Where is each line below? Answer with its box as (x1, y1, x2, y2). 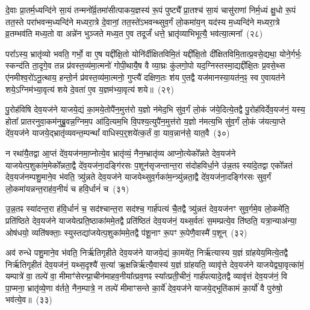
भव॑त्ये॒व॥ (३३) (5, 293, 52, 306)
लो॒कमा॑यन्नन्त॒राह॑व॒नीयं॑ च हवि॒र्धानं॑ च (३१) (5, 182, 129, 194)
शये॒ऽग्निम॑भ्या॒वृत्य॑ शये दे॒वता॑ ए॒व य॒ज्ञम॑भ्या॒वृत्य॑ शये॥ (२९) (5, 82, 174, 95)
